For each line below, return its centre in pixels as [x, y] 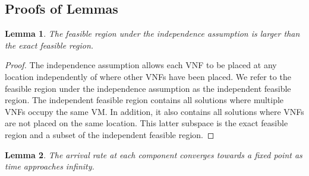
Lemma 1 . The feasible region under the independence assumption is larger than [152, 33]
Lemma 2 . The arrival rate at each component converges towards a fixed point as [154, 154]
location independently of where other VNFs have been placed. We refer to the [148, 76]
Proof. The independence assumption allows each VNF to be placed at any [141, 65]
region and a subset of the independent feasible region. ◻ [110, 134]
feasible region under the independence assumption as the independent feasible [148, 88]
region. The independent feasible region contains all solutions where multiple [144, 100]
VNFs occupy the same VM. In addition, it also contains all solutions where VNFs [154, 111]
